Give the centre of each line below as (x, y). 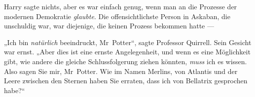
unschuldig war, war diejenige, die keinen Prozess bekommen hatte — (109, 26)
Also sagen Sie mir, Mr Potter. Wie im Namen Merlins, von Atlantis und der (121, 71)
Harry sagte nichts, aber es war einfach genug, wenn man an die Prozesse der (121, 6)
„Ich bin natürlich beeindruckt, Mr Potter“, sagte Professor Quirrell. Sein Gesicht (128, 42)
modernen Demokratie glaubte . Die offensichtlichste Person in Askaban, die (117, 16)
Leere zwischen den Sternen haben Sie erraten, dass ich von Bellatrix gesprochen (126, 81)
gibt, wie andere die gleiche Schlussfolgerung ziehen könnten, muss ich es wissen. (126, 61)
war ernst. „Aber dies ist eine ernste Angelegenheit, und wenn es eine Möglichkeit (127, 52)
